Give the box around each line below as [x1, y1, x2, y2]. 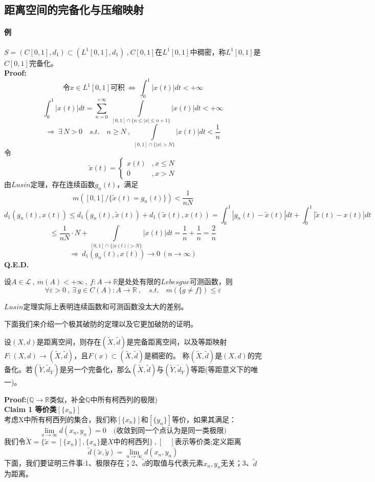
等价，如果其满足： [172, 414, 237, 424]
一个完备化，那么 [74, 364, 131, 375]
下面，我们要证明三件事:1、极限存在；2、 [4, 457, 142, 468]
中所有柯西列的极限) [90, 394, 158, 404]
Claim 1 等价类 [4, 404, 57, 415]
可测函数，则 [189, 276, 233, 287]
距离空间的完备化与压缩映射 [4, 2, 144, 17]
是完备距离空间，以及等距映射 [126, 336, 227, 347]
